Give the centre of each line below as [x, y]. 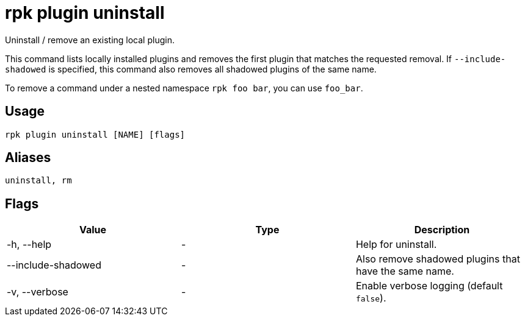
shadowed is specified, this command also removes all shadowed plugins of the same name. [191, 69]
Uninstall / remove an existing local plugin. [90, 40]
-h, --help [29, 245]
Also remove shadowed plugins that [438, 259]
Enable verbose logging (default [429, 286]
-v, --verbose [38, 292]
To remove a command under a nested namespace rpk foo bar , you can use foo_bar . [184, 88]
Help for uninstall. [396, 245]
